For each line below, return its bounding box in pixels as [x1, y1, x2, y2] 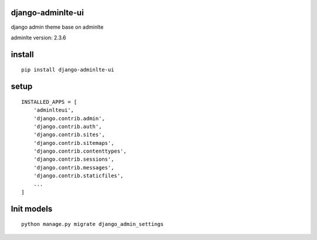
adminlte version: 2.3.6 [11, 34, 66, 41]
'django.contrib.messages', [33, 164, 114, 171]
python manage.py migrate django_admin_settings [21, 221, 164, 228]
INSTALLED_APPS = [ [21, 99, 77, 105]
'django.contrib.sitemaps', [33, 140, 114, 146]
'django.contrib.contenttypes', [33, 148, 127, 155]
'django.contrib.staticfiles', [33, 173, 124, 179]
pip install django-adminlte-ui [21, 66, 114, 73]
